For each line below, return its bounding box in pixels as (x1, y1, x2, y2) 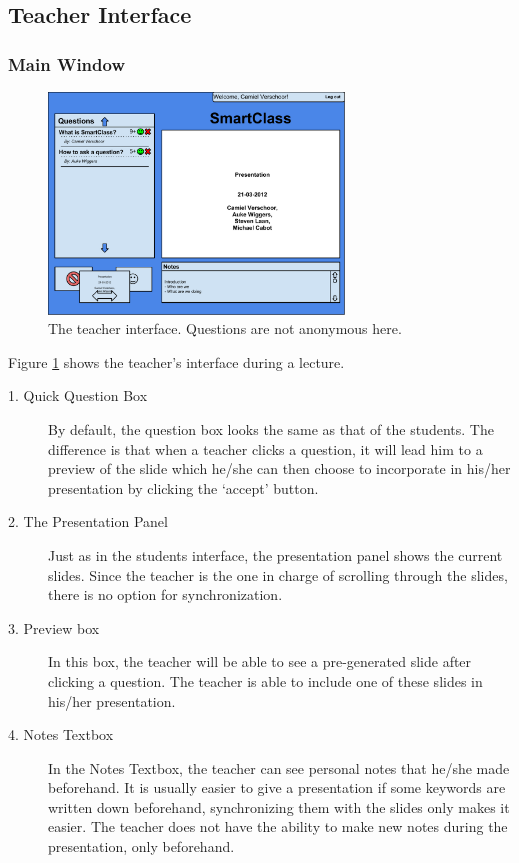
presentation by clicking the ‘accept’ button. (48, 477, 319, 498)
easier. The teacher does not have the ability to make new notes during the (48, 816, 508, 837)
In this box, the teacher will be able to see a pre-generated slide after (48, 651, 472, 672)
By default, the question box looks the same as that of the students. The (48, 418, 494, 439)
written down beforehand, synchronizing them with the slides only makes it (48, 796, 510, 817)
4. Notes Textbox (8, 724, 114, 745)
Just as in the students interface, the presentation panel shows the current (48, 544, 503, 565)
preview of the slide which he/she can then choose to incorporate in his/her (48, 458, 511, 479)
